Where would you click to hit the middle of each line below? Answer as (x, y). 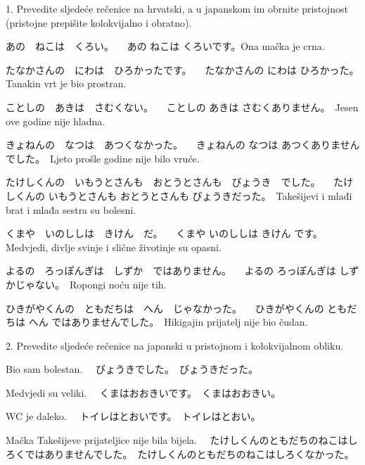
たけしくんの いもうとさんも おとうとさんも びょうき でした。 (163, 182)
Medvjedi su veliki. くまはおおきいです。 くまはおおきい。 (143, 392)
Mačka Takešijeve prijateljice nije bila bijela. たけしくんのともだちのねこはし (182, 440)
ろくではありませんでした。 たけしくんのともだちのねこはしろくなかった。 (180, 453)
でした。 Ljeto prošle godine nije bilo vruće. (103, 158)
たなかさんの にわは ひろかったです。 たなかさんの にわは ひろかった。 (180, 69)
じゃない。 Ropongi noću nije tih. (91, 284)
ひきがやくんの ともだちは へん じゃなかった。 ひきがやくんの (165, 308)
